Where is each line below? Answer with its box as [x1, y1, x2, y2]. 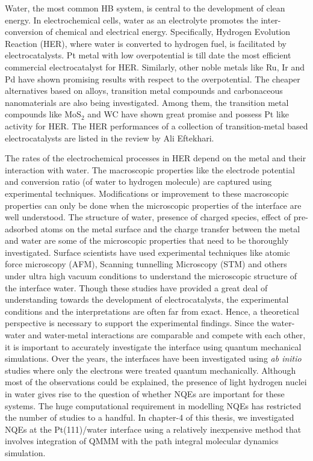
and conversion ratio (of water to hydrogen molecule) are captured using [5, 175, 272, 188]
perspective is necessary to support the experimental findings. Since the [5, 317, 269, 329]
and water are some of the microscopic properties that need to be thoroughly [5, 234, 289, 247]
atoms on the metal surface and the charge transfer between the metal [40, 222, 300, 235]
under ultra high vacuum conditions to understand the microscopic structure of [5, 270, 297, 282]
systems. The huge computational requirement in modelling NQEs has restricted [5, 399, 302, 412]
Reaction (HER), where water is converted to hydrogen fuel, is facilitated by [5, 37, 287, 49]
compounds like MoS [5, 108, 81, 120]
